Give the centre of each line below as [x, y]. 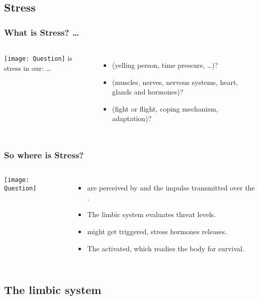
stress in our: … [27, 68]
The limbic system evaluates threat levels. [152, 214]
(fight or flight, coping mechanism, [165, 108]
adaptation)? [132, 118]
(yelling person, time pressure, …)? [165, 65]
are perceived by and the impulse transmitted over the [171, 188]
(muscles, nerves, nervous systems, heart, [175, 82]
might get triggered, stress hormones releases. [157, 231]
